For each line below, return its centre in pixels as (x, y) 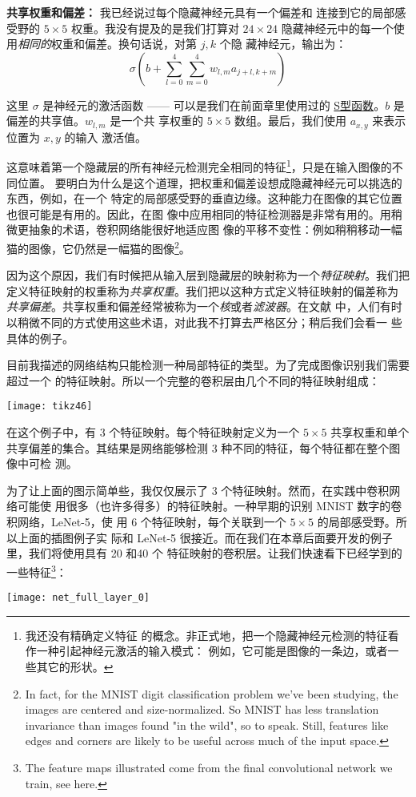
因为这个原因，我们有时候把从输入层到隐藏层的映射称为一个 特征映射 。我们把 (208, 275)
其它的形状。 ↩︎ (75, 666)
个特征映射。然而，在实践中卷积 (305, 490)
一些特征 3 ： (37, 570)
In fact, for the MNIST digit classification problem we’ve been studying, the (212, 693)
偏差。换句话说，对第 (140, 44)
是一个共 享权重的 (157, 121)
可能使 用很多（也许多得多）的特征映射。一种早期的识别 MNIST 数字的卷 (210, 506)
